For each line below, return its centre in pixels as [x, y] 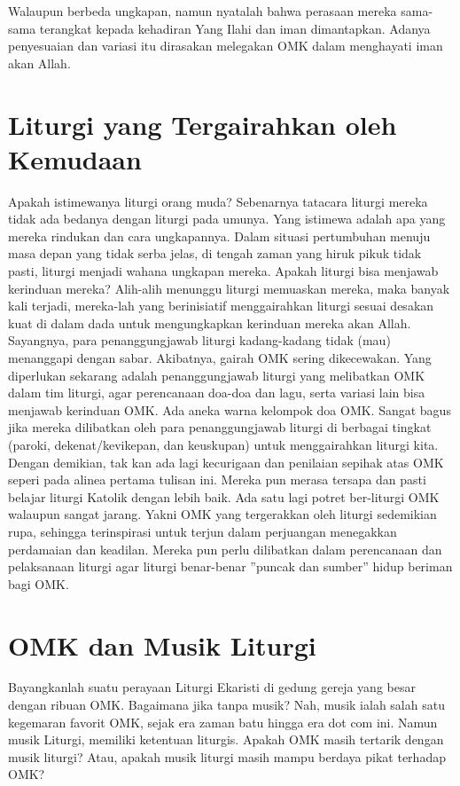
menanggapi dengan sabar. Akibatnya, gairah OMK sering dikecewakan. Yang [220, 358]
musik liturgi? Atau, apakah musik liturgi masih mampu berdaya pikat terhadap [227, 756]
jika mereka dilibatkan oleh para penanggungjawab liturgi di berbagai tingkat [220, 427]
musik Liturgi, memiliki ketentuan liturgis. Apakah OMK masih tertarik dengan [226, 739]
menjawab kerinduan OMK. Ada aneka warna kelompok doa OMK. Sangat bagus [230, 409]
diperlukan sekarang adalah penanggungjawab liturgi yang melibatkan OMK [217, 375]
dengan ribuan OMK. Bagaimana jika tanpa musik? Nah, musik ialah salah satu [226, 705]
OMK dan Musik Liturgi [162, 645]
